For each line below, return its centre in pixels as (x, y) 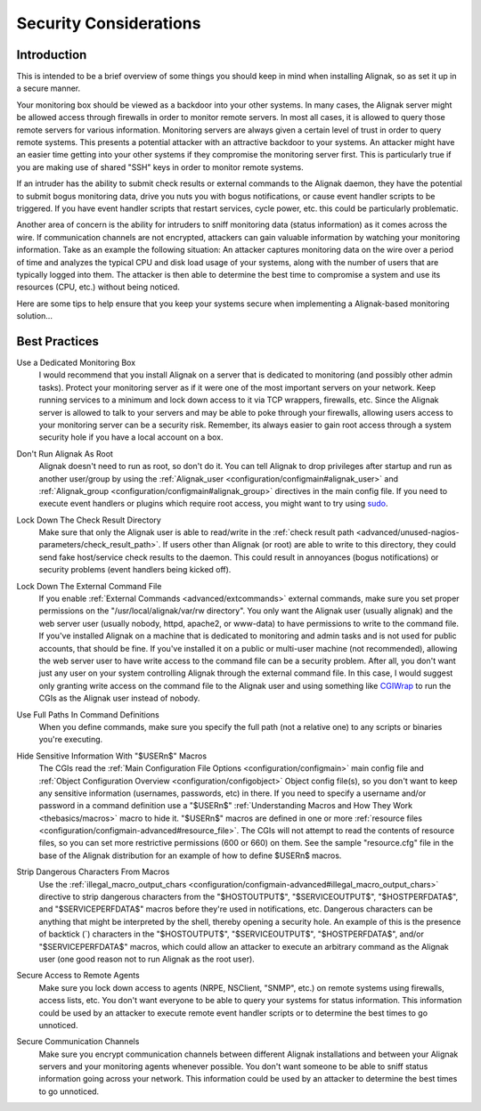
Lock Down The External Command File (89, 586)
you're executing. (71, 740)
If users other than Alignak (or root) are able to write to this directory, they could (309, 545)
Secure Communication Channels (78, 1042)
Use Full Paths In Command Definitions (88, 714)
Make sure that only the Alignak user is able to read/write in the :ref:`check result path (196, 532)
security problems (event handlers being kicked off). (135, 570)
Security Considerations (109, 23)
